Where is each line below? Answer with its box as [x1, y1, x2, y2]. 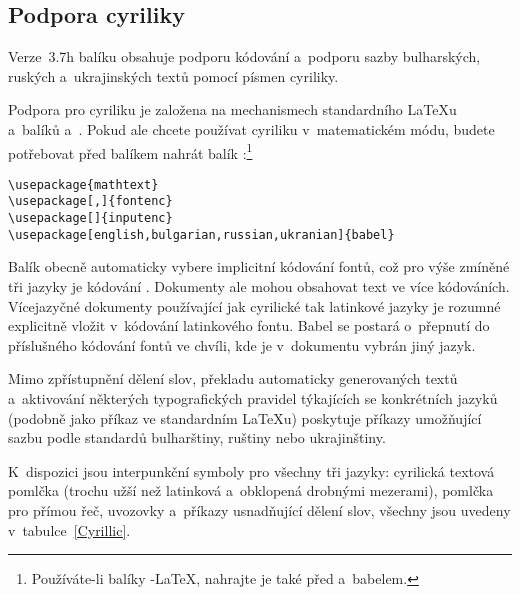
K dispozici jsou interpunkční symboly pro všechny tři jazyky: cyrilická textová [8, 460, 495, 481]
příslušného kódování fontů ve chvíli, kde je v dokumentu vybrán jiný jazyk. [8, 334, 476, 355]
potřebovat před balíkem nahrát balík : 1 [8, 139, 253, 163]
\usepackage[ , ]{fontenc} [8, 194, 173, 209]
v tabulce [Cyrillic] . [8, 519, 131, 540]
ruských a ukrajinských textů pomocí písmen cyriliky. [8, 65, 339, 86]
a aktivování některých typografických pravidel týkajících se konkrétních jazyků [8, 388, 498, 409]
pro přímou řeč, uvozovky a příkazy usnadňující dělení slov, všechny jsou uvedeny [8, 499, 511, 520]
